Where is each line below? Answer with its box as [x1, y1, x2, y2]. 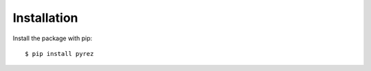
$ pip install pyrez [25, 50, 94, 57]
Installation [12, 10, 78, 25]
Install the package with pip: [12, 34, 93, 42]
